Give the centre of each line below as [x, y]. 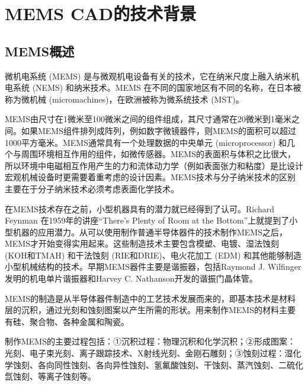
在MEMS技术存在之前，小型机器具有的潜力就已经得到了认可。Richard [140, 208]
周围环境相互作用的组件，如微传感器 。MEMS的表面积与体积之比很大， [158, 154]
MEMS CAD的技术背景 [101, 13]
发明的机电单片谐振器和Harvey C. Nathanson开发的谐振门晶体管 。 [131, 278]
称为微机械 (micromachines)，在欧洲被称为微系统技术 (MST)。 [124, 99]
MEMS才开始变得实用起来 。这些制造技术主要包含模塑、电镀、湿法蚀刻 [142, 243]
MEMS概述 [40, 51]
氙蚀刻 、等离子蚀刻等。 [50, 376]
